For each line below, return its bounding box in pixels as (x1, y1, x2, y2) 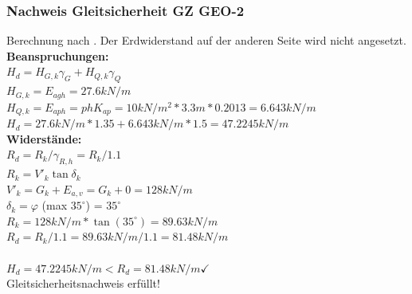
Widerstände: (6, 130, 82, 147)
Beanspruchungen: (6, 47, 109, 64)
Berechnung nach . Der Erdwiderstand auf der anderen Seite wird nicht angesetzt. (6, 32, 406, 49)
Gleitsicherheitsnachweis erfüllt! (6, 275, 160, 292)
